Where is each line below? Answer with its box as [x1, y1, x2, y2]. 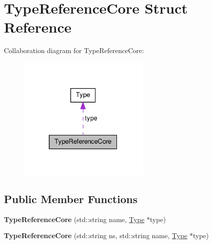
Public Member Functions [4, 191, 137, 206]
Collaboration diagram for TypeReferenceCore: [4, 45, 144, 56]
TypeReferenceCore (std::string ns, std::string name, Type [4, 230, 188, 241]
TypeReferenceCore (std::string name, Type [4, 214, 145, 224]
